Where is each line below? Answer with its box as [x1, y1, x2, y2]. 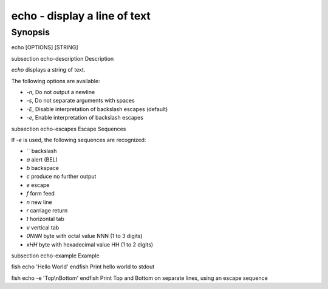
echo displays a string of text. [11, 66, 86, 73]
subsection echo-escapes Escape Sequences [11, 125, 126, 132]
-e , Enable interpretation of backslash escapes [26, 114, 144, 121]
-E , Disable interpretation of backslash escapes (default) [26, 105, 168, 112]
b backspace [26, 165, 59, 172]
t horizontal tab [26, 216, 65, 223]
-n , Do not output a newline [26, 88, 95, 95]
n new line [26, 198, 53, 206]
